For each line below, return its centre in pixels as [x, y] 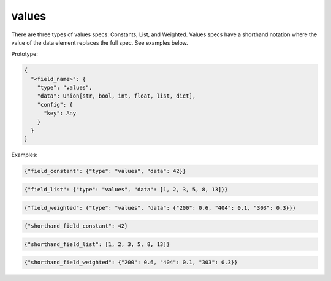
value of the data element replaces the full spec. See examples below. [100, 42]
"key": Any [60, 113]
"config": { [55, 105]
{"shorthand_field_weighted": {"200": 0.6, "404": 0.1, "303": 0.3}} [131, 263]
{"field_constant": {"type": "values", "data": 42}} [105, 171]
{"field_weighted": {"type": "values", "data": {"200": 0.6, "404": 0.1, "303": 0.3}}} [160, 208]
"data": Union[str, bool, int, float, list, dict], [116, 96]
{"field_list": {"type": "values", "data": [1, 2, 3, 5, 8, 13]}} [126, 189]
